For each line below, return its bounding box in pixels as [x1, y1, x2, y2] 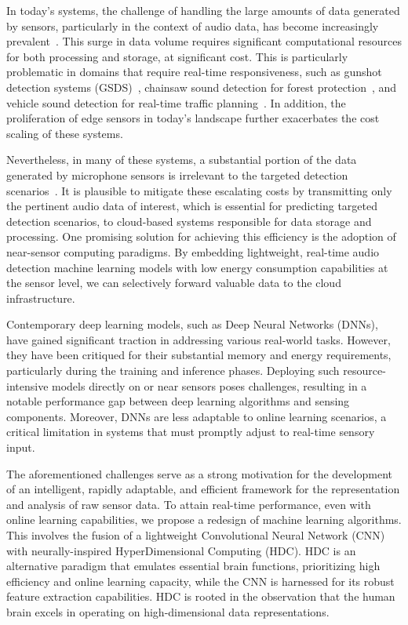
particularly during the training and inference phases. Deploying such [6, 362, 340, 379]
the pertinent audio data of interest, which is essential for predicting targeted [6, 198, 378, 214]
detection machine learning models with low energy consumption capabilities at [6, 259, 388, 275]
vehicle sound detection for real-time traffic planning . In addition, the [6, 94, 346, 111]
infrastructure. [6, 289, 75, 306]
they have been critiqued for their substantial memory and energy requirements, [6, 347, 392, 363]
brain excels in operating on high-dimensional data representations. [6, 603, 330, 620]
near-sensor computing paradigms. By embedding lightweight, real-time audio [6, 243, 380, 260]
